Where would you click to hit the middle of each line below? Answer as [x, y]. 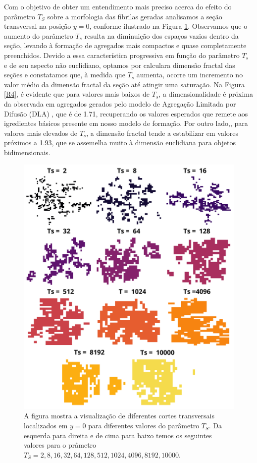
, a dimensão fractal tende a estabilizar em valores [162, 133]
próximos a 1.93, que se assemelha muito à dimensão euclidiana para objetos [120, 143]
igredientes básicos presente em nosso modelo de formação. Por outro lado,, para [126, 123]
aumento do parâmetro [39, 35]
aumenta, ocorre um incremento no [190, 75]
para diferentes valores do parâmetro [144, 426]
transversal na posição [38, 26]
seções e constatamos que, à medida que [65, 75]
